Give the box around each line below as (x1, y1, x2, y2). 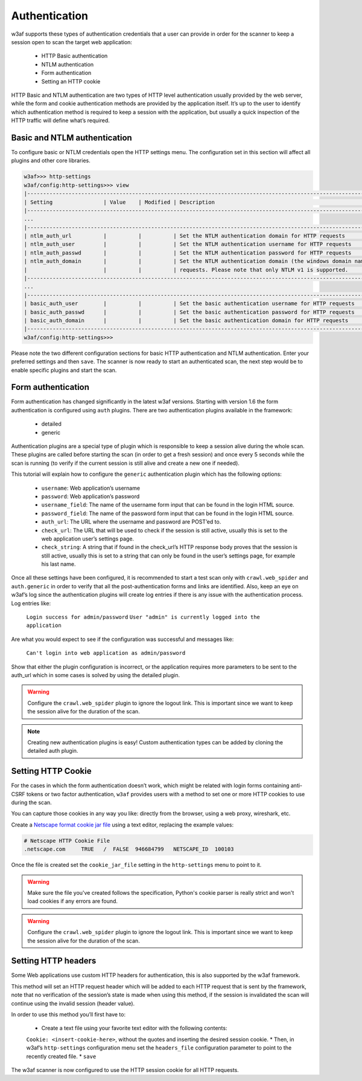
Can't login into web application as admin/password (26, 650, 186, 657)
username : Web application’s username (41, 484, 141, 492)
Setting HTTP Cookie (11, 766, 92, 776)
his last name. (41, 560, 76, 568)
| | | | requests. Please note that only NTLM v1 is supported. (24, 266, 349, 273)
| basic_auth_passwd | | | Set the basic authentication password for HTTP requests (24, 308, 355, 316)
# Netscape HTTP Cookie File (24, 837, 110, 844)
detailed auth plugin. (27, 747, 78, 755)
